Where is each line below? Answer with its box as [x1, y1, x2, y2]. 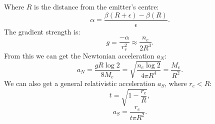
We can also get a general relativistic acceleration [4, 78, 155, 88]
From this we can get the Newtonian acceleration [4, 50, 154, 60]
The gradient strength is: [4, 26, 80, 36]
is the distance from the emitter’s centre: [34, 1, 159, 11]
